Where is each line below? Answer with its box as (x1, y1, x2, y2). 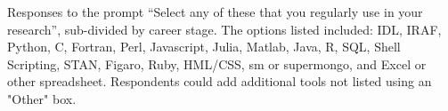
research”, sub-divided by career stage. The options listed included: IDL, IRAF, (7, 20, 442, 38)
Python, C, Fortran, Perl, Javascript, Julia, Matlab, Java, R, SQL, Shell (7, 37, 401, 56)
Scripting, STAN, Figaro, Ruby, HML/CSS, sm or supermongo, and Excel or (7, 54, 427, 73)
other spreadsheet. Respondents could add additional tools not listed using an (7, 72, 432, 91)
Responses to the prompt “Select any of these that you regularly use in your (7, 3, 423, 20)
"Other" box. (7, 89, 77, 107)
